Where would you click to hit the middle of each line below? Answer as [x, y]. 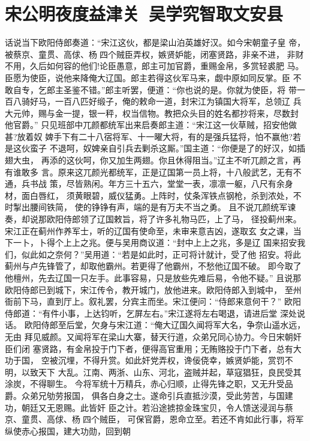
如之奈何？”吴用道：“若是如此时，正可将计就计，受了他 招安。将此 [169, 254]
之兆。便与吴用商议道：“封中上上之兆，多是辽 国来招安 [189, 242]
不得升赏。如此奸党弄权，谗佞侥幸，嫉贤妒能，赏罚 [184, 360]
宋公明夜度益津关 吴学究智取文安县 [144, 14]
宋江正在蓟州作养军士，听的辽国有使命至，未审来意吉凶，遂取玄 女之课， [149, 230]
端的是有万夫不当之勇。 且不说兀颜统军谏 [215, 207]
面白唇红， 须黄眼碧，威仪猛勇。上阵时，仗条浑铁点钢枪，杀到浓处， [157, 195]
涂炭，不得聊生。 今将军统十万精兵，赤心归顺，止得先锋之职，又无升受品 [149, 384]
